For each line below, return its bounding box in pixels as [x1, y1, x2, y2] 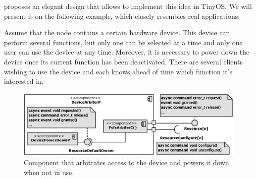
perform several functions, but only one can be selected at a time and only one [4, 37, 243, 47]
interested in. [4, 76, 44, 86]
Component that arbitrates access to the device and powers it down [24, 157, 229, 168]
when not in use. [24, 167, 74, 177]
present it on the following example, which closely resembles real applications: [4, 10, 240, 21]
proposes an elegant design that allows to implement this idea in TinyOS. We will [4, 1, 252, 11]
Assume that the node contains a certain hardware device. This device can [4, 27, 230, 38]
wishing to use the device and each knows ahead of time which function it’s [4, 66, 233, 76]
